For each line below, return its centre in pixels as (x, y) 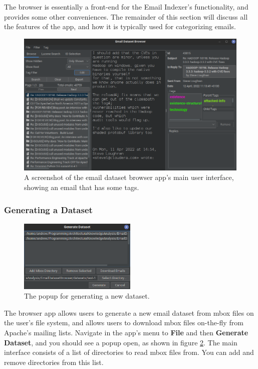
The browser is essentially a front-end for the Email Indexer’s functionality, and (126, 7)
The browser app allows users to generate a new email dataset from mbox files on (129, 312)
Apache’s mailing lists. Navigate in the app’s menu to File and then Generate (126, 333)
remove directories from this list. (54, 362)
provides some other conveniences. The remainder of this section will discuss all (126, 16)
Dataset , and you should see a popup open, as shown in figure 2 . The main (121, 342)
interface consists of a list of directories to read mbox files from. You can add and (129, 352)
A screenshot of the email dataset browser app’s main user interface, (129, 177)
